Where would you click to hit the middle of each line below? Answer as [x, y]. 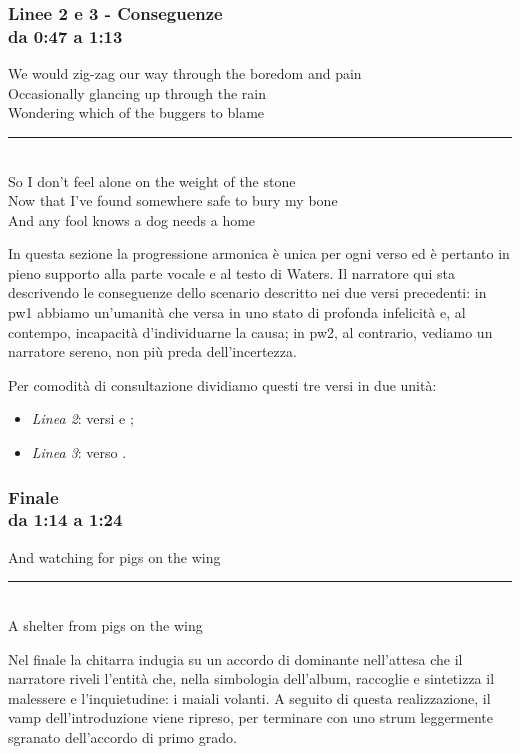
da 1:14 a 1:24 [65, 519]
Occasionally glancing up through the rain [137, 92]
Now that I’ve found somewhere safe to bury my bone [173, 200]
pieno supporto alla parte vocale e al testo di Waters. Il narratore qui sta [231, 272]
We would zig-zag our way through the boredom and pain [185, 73]
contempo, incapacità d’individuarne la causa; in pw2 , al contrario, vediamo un [250, 331]
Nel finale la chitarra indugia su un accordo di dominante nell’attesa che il [235, 658]
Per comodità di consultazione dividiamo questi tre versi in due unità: [222, 384]
